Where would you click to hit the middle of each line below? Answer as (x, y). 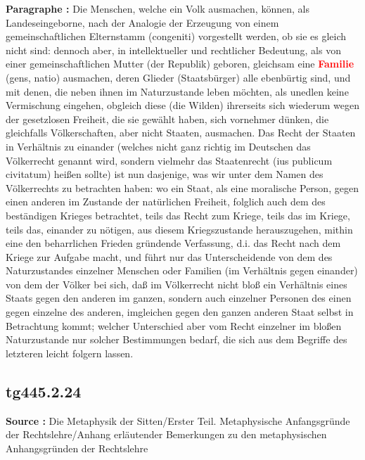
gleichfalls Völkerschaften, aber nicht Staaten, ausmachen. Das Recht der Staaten (181, 133)
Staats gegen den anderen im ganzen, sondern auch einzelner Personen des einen (179, 298)
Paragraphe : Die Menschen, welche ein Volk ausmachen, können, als (158, 8)
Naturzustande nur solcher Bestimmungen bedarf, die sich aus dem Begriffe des (177, 339)
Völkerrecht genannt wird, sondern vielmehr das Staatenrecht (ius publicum (169, 160)
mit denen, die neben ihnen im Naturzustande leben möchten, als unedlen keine (177, 91)
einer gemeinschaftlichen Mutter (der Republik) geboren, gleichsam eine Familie (180, 64)
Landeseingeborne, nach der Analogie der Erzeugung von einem (142, 22)
